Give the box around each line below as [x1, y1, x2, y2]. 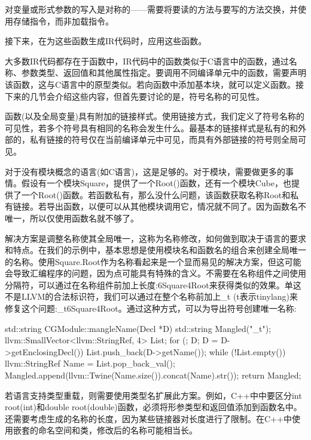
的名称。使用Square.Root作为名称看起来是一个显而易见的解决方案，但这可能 [5, 255, 301, 267]
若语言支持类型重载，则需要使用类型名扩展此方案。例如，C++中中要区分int [5, 389, 302, 401]
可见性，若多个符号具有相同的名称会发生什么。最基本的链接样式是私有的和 [5, 121, 298, 134]
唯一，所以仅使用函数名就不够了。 [5, 211, 139, 224]
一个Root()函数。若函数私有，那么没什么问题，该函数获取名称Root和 [21, 188, 291, 201]
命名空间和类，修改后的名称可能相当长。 [38, 424, 197, 436]
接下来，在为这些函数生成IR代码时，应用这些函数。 [5, 35, 207, 47]
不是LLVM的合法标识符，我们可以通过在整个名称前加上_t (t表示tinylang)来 [5, 290, 298, 303]
